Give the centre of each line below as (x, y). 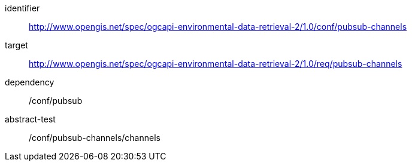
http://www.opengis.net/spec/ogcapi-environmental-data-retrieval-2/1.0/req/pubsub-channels (216, 64)
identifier (22, 8)
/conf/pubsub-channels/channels (95, 138)
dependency (30, 82)
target (16, 45)
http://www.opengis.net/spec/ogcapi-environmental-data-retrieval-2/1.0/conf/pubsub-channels (218, 27)
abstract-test (30, 119)
